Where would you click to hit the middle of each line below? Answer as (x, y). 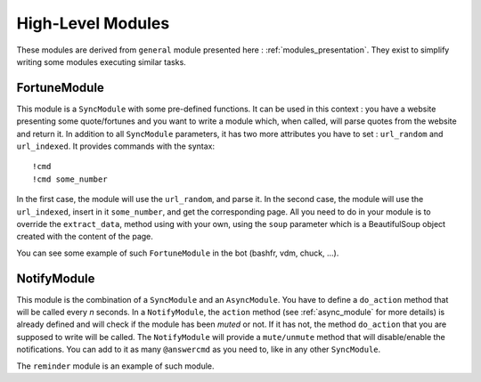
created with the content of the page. (85, 237)
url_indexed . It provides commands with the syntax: (116, 146)
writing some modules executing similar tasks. (101, 61)
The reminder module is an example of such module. (115, 366)
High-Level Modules (93, 23)
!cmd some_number (70, 179)
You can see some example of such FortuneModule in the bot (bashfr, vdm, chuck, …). (178, 253)
